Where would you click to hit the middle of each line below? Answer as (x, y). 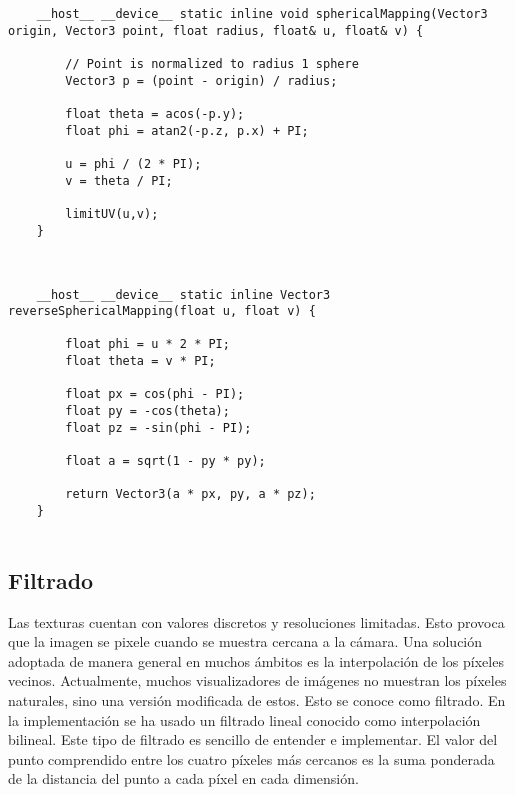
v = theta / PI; (119, 180)
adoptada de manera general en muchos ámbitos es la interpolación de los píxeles (256, 660)
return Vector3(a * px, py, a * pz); (190, 494)
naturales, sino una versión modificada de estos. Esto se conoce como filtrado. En (257, 699)
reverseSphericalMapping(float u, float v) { (162, 311)
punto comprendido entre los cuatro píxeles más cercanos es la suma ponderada (251, 758)
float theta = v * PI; (140, 361)
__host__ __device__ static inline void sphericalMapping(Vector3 (262, 14)
